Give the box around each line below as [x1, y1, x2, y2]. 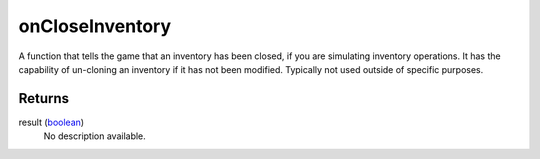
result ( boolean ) [18, 116, 85, 128]
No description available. [43, 130, 147, 142]
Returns [18, 90, 70, 107]
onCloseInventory [18, 15, 172, 37]
